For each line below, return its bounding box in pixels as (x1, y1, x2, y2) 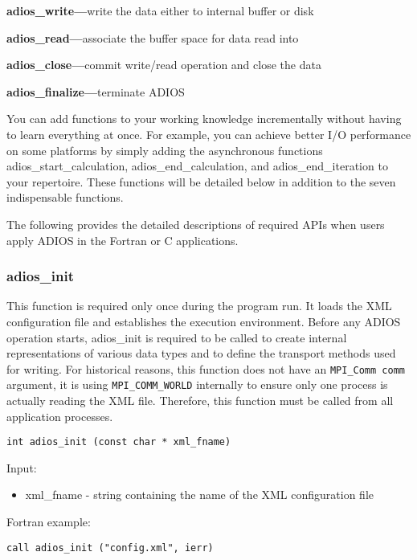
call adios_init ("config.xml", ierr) (6, 542, 214, 554)
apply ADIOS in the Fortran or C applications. (6, 231, 239, 248)
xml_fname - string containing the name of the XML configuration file (25, 486, 374, 503)
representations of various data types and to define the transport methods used (6, 345, 396, 362)
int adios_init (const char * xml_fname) (6, 436, 231, 448)
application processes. (6, 407, 113, 424)
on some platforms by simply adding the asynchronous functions (6, 141, 323, 158)
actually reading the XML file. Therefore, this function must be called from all (6, 392, 394, 409)
